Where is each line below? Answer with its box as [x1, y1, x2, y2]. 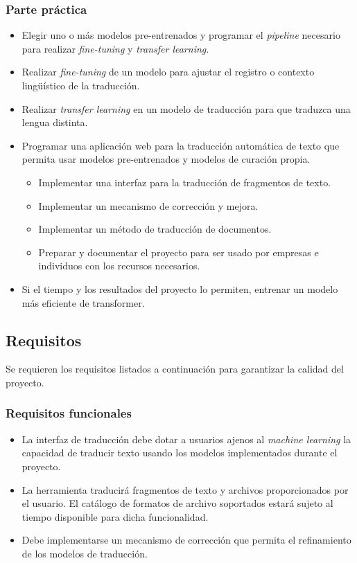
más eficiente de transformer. [21, 295, 145, 310]
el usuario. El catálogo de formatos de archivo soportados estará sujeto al [21, 496, 333, 510]
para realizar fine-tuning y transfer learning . [21, 41, 209, 55]
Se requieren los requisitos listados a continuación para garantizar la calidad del [6, 361, 344, 376]
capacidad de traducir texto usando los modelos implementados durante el [21, 445, 338, 460]
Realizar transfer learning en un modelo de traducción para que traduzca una [21, 101, 351, 116]
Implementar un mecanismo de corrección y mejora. [38, 198, 259, 213]
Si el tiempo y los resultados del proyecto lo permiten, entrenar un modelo [21, 281, 338, 296]
